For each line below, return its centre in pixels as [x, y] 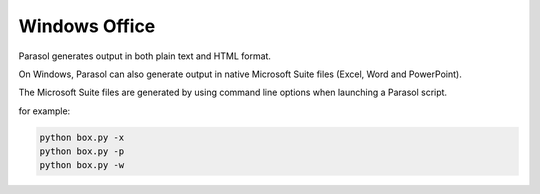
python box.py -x [82, 137]
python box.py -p [82, 151]
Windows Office [87, 26]
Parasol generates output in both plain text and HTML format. [145, 56]
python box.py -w [82, 165]
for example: [44, 111]
